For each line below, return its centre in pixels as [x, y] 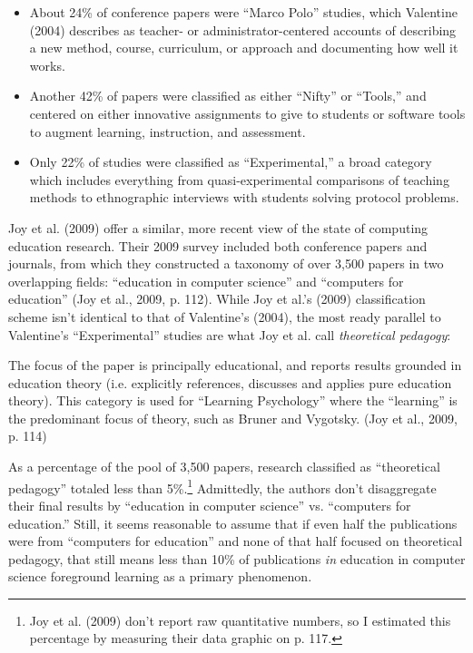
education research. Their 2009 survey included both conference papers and [218, 245]
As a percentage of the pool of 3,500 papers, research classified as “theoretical [224, 467]
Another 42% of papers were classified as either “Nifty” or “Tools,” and [228, 96]
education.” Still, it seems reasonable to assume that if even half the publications [233, 523]
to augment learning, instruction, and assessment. [168, 131]
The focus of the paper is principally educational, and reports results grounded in [235, 365]
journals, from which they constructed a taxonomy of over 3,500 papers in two [226, 263]
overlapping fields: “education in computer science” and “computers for [206, 281]
